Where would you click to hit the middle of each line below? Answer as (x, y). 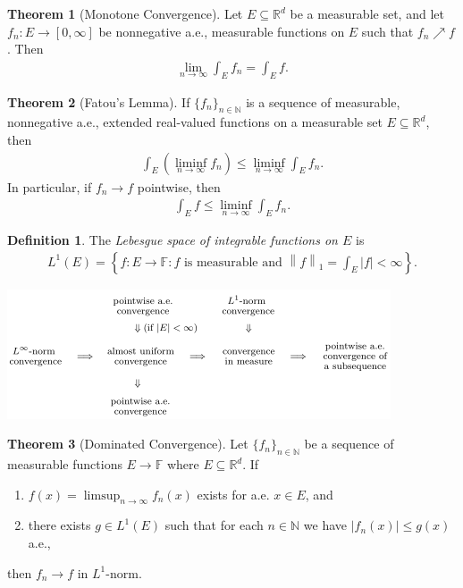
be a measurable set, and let (367, 13)
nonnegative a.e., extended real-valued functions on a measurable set (195, 122)
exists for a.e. (233, 494)
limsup (102, 496)
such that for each (214, 525)
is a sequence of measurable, (323, 101)
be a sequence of (349, 444)
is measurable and (233, 262)
